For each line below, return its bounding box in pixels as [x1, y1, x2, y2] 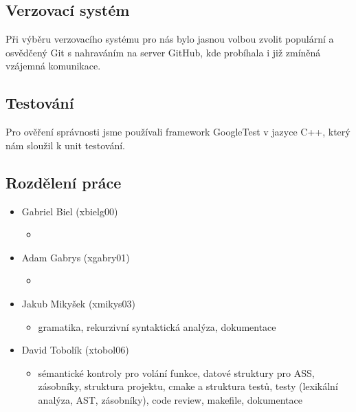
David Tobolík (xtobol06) [21, 343, 129, 357]
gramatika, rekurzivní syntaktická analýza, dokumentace [38, 319, 276, 334]
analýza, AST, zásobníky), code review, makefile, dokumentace [38, 392, 302, 406]
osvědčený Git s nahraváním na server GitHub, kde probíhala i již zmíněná [5, 45, 321, 59]
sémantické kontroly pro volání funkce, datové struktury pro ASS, [38, 365, 315, 380]
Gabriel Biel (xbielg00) [21, 204, 118, 218]
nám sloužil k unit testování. [5, 138, 125, 152]
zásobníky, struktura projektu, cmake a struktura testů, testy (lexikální [38, 379, 338, 393]
